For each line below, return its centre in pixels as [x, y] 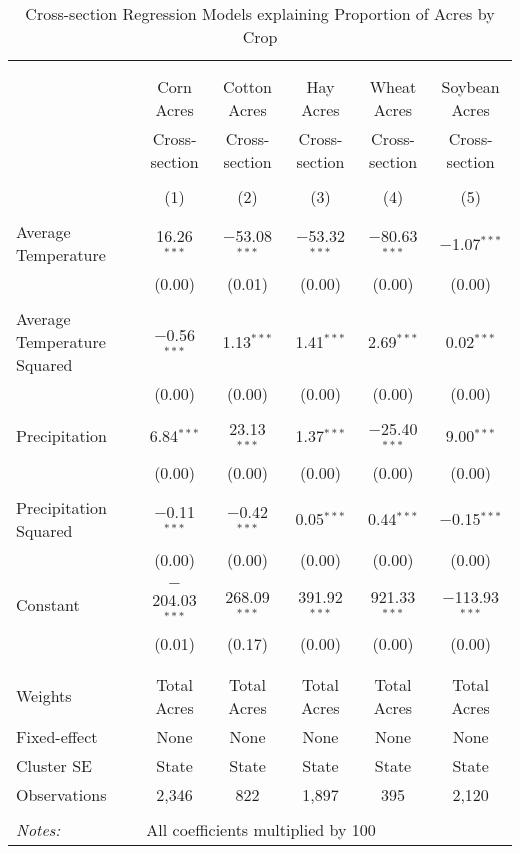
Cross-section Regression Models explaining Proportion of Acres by [260, 13]
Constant [48, 604]
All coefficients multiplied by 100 [261, 829]
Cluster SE [54, 765]
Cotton [247, 86]
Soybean [470, 86]
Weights [44, 696]
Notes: [38, 829]
